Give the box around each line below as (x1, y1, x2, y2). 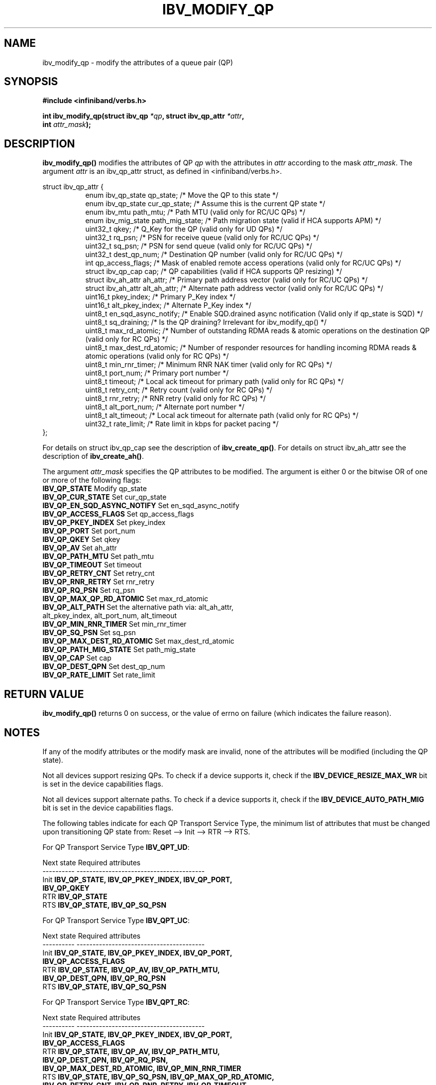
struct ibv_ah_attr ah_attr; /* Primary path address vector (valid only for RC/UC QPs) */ (85, 275, 368, 284)
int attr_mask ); (42, 120, 91, 129)
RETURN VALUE (4, 687, 84, 700)
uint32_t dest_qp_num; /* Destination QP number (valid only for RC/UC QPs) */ (85, 250, 343, 259)
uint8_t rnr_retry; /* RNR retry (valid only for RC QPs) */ (85, 394, 266, 403)
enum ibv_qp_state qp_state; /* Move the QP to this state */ (85, 191, 279, 200)
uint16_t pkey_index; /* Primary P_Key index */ (85, 292, 236, 301)
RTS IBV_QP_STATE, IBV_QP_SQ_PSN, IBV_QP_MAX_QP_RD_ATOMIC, (42, 1072, 274, 1081)
